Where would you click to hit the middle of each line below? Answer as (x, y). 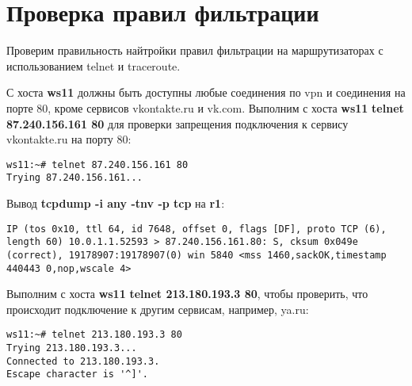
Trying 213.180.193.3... (72, 348)
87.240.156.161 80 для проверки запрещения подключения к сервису (177, 123)
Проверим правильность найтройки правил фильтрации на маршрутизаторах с (195, 50)
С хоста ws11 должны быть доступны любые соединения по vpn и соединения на (206, 92)
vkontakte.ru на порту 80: (69, 139)
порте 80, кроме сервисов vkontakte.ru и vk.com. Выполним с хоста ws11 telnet (205, 107)
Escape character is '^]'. (77, 375)
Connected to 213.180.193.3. (83, 361)
